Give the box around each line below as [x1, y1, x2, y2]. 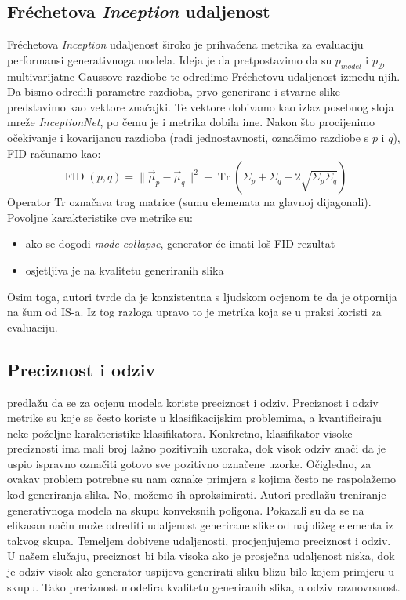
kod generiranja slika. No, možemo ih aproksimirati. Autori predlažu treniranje [7, 486, 386, 503]
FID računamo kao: [7, 144, 101, 161]
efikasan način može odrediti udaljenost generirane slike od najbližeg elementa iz [7, 517, 394, 533]
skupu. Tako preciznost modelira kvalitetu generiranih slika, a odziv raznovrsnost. [7, 578, 401, 595]
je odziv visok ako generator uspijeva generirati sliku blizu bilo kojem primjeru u [7, 563, 395, 580]
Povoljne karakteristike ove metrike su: [7, 209, 193, 225]
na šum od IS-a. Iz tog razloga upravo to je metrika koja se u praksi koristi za [7, 304, 382, 320]
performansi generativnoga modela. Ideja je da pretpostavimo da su [7, 51, 332, 67]
